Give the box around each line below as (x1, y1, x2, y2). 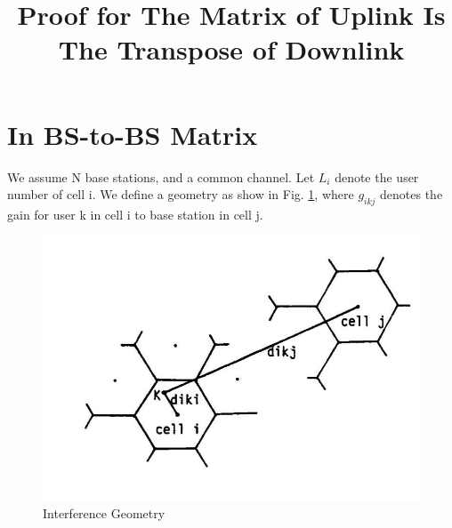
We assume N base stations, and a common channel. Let (7, 167, 315, 186)
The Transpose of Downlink (58, 31, 405, 68)
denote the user (335, 167, 419, 186)
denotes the (380, 185, 443, 204)
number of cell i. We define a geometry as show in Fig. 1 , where (7, 185, 354, 204)
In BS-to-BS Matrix (7, 116, 258, 152)
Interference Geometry (43, 504, 165, 523)
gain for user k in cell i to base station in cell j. (7, 204, 263, 223)
